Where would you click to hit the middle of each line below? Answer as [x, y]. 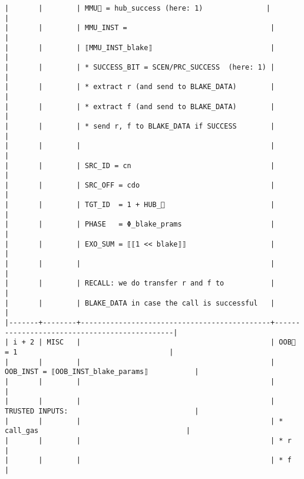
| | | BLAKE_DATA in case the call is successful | [140, 303]
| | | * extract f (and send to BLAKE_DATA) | [140, 106]
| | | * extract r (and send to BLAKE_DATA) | [140, 87]
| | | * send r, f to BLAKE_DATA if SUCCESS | [140, 126]
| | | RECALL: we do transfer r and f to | [140, 283]
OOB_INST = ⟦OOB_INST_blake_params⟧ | [102, 372]
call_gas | [98, 431]
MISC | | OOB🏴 [171, 342]
